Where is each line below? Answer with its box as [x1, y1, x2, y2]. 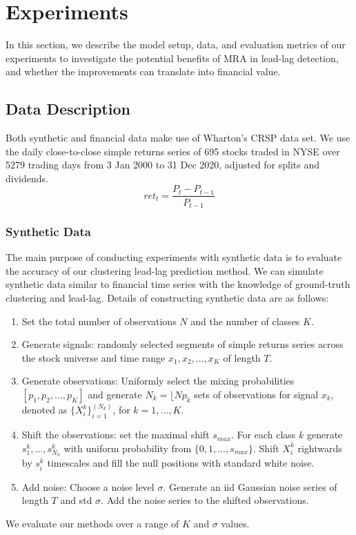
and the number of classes [190, 313, 300, 328]
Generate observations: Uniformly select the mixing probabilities [21, 373, 295, 388]
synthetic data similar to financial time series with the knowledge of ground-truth [6, 277, 350, 291]
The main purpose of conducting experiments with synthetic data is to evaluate [6, 250, 342, 264]
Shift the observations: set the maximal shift [21, 427, 210, 442]
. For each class [231, 427, 296, 442]
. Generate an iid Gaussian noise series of [163, 479, 337, 494]
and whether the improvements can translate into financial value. [6, 64, 281, 79]
